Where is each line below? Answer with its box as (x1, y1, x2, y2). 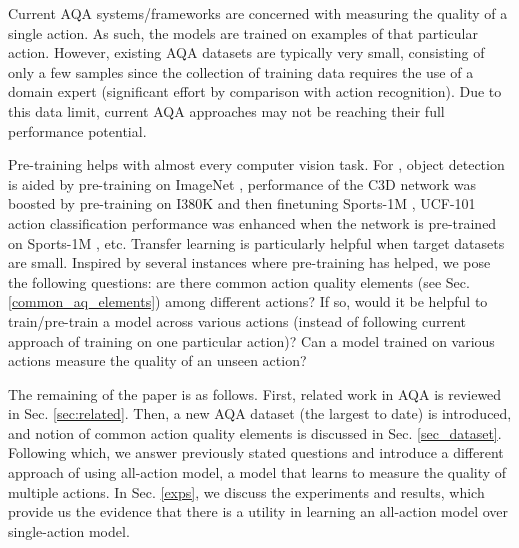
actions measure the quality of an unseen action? (8, 350, 307, 371)
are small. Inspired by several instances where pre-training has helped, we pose (8, 252, 491, 273)
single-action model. (8, 520, 130, 541)
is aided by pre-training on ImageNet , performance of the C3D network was (8, 173, 476, 194)
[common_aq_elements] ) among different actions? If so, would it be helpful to (8, 291, 488, 312)
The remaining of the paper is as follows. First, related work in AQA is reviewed (8, 383, 502, 404)
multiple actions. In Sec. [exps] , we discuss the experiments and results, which (8, 481, 485, 502)
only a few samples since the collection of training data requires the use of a (8, 61, 474, 82)
